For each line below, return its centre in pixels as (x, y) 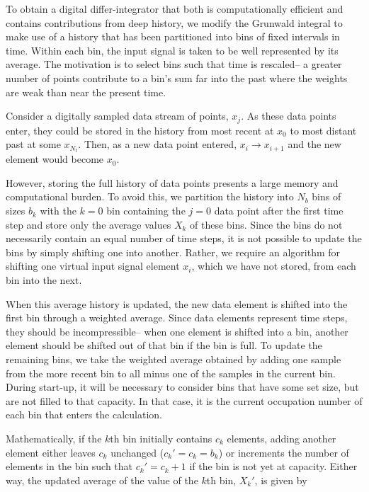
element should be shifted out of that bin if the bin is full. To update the (164, 345)
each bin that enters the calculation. (84, 414)
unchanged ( (137, 452)
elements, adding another (282, 438)
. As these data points (289, 116)
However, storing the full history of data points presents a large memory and (172, 182)
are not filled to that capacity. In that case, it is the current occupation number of (184, 400)
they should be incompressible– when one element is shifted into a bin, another (177, 331)
